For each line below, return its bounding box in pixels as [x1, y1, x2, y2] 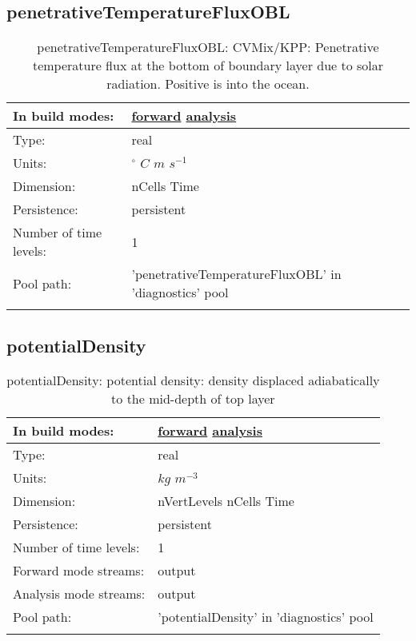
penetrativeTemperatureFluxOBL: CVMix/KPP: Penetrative [37, 38, 379, 57]
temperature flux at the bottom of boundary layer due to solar [32, 56, 384, 75]
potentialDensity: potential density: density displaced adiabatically [6, 371, 380, 390]
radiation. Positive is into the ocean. [106, 74, 310, 94]
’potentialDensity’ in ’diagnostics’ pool [158, 607, 374, 627]
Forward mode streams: [13, 561, 145, 580]
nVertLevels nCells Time [158, 492, 294, 511]
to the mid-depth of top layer [111, 389, 275, 408]
